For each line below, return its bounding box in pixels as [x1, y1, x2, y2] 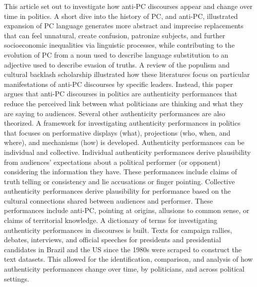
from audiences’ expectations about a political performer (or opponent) [4, 156, 221, 167]
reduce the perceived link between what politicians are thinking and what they [4, 98, 244, 108]
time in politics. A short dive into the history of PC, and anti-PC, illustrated [4, 10, 238, 21]
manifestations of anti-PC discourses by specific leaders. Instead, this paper [4, 78, 233, 89]
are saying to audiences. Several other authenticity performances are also [4, 108, 225, 118]
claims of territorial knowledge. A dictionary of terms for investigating [4, 215, 217, 225]
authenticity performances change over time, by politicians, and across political [4, 264, 245, 274]
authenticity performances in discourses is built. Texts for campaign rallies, [4, 224, 232, 235]
